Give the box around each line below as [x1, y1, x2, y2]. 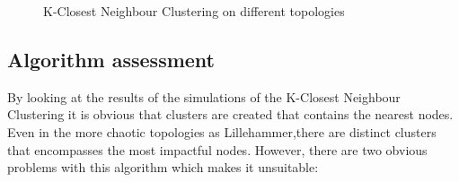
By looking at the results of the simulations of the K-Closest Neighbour [7, 87, 401, 106]
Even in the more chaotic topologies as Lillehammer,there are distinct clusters [7, 122, 437, 141]
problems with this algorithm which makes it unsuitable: [7, 158, 319, 177]
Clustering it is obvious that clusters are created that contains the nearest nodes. [7, 105, 454, 124]
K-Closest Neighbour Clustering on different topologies [43, 2, 345, 20]
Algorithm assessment [7, 45, 215, 73]
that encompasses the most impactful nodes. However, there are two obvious [7, 140, 428, 159]
